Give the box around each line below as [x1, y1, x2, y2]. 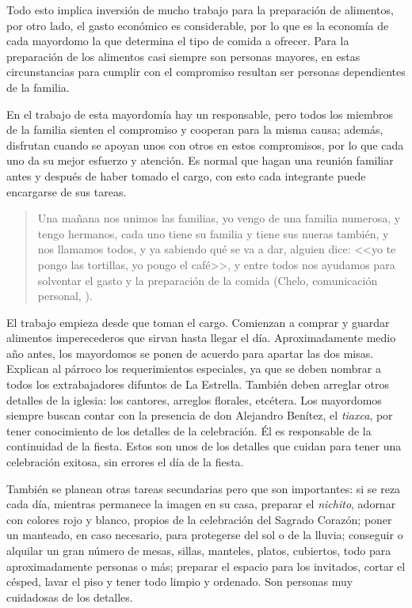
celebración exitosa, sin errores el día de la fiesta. [6, 454, 244, 470]
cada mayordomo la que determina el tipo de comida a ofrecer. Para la [6, 32, 349, 49]
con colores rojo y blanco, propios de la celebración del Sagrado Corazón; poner [6, 511, 392, 527]
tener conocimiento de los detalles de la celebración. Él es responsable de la [6, 422, 372, 439]
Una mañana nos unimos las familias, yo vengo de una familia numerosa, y [37, 210, 401, 226]
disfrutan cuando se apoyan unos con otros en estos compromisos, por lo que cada [6, 136, 404, 153]
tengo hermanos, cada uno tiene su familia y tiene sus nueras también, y [37, 225, 389, 241]
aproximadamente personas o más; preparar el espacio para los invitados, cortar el [6, 557, 406, 574]
